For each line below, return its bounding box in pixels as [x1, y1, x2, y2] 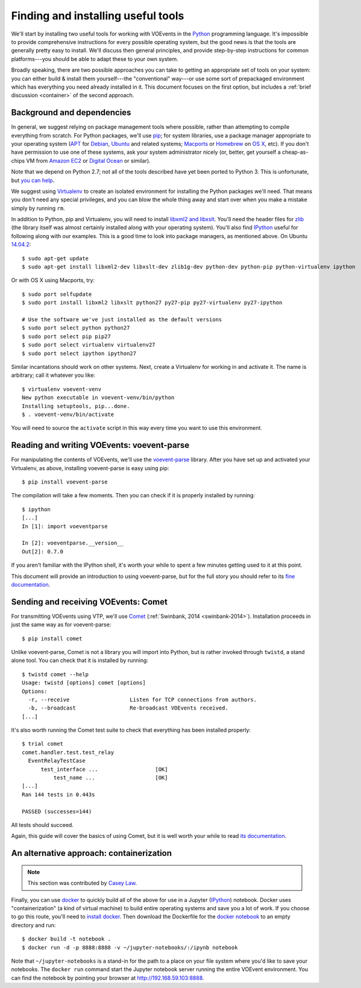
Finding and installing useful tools [11, 9, 184, 22]
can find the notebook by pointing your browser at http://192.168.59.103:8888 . [11, 974, 204, 981]
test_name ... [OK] [53, 775, 168, 781]
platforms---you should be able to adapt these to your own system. [11, 55, 179, 63]
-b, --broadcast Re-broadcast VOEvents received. [28, 705, 228, 711]
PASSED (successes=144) [22, 808, 92, 815]
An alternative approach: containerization [11, 848, 172, 858]
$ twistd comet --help [22, 671, 89, 678]
